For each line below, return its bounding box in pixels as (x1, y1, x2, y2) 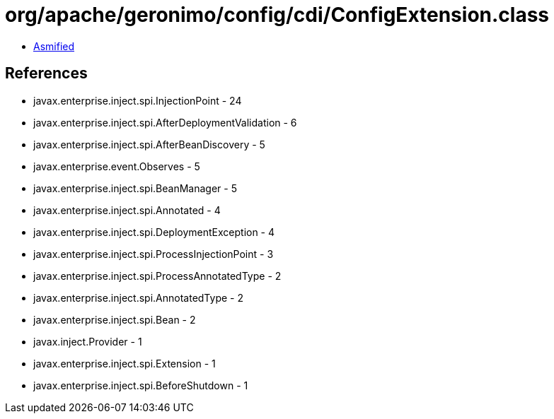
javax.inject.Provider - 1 (33, 335, 142, 348)
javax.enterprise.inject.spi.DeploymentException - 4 (33, 225, 275, 238)
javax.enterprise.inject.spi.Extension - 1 (33, 357, 216, 370)
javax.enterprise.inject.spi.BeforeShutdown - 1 (33, 379, 248, 391)
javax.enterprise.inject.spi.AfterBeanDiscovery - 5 (33, 138, 265, 151)
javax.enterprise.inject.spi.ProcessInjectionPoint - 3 (33, 247, 274, 260)
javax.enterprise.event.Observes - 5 (33, 160, 200, 172)
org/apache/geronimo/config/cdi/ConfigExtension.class (5, 3, 550, 27)
